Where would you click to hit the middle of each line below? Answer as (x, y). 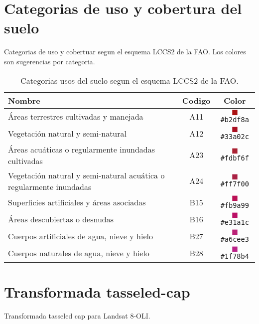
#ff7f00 (235, 184)
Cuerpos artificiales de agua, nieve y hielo (80, 236)
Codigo (196, 100)
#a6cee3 (235, 239)
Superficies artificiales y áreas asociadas (77, 202)
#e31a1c (235, 222)
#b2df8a (235, 119)
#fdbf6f (235, 158)
